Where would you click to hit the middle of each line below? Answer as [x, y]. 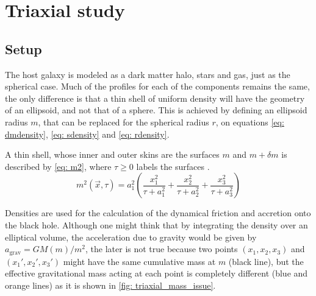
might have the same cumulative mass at [139, 261]
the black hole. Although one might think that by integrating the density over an [156, 224]
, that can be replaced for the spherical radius [124, 122]
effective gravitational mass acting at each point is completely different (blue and [156, 273]
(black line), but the [266, 261]
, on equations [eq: [250, 122]
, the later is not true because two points [162, 249]
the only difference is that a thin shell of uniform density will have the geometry [155, 98]
